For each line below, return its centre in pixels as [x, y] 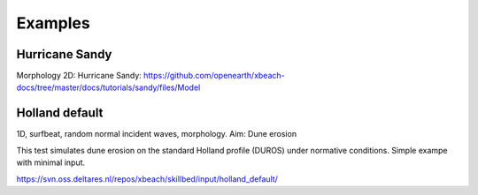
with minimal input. [51, 162]
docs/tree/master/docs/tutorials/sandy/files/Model [108, 87]
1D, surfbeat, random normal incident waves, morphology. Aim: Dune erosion [156, 134]
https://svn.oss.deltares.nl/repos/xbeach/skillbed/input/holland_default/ [147, 179]
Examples [53, 23]
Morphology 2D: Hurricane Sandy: [79, 76]
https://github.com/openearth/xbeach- [214, 76]
